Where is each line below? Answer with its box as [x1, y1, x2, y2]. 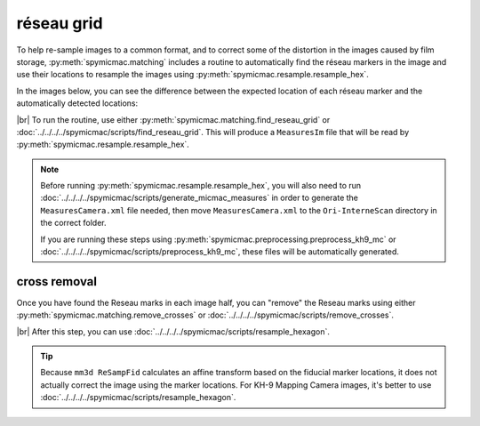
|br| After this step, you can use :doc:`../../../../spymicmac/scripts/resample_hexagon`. [16, 326, 331, 337]
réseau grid [16, 13, 103, 33]
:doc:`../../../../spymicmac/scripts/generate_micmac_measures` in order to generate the [40, 192, 359, 204]
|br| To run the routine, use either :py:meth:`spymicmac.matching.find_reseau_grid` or [16, 114, 331, 125]
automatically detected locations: [16, 98, 139, 109]
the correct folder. [40, 218, 107, 229]
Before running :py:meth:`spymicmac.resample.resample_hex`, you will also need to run [40, 181, 362, 191]
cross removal [16, 274, 98, 289]
